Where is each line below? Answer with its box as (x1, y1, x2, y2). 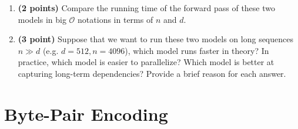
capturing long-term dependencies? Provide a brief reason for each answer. (18, 67, 286, 79)
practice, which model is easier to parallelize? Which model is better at (18, 56, 274, 68)
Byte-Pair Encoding (4, 101, 168, 125)
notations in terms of (78, 13, 153, 25)
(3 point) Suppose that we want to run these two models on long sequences (18, 33, 293, 45)
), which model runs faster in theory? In (125, 44, 269, 56)
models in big (18, 13, 66, 25)
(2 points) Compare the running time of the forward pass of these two (18, 2, 276, 13)
